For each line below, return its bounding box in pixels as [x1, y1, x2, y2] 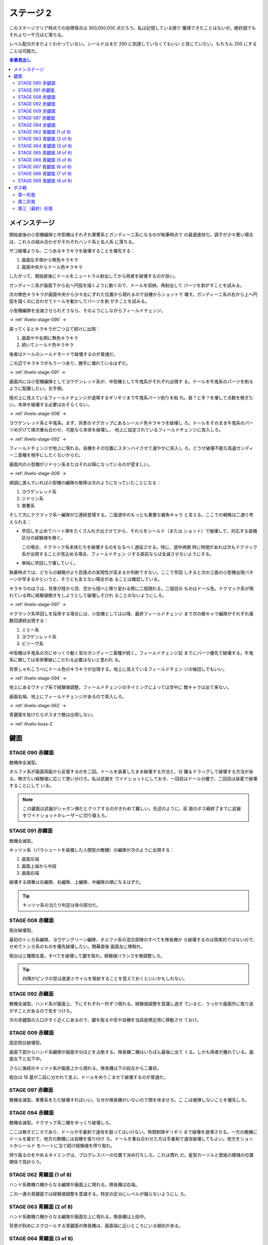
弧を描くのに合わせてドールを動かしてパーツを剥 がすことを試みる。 [9, 298, 150, 304]
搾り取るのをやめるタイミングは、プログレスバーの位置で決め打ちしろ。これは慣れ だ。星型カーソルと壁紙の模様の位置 [9, 1152, 254, 1158]
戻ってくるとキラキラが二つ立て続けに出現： [9, 326, 100, 332]
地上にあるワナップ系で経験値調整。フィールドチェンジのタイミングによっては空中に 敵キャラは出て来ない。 [9, 684, 232, 690]
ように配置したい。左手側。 [9, 385, 66, 391]
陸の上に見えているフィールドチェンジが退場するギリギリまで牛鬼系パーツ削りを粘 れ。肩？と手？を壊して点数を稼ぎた [9, 394, 254, 400]
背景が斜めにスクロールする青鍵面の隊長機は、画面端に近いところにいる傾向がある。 [9, 1223, 183, 1229]
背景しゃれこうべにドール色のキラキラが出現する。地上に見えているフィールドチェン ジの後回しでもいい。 [9, 666, 228, 672]
